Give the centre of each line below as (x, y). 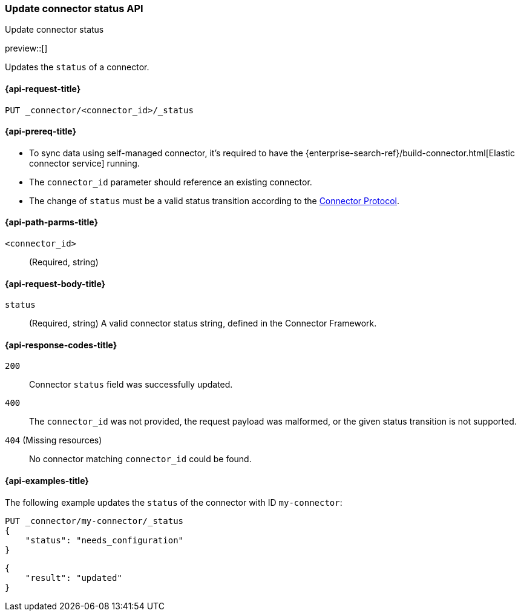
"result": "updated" (74, 578)
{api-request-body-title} (55, 283)
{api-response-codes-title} (61, 345)
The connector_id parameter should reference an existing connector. (171, 182)
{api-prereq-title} (41, 131)
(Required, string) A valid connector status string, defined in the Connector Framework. (203, 323)
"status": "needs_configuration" (104, 540)
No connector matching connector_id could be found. (140, 459)
